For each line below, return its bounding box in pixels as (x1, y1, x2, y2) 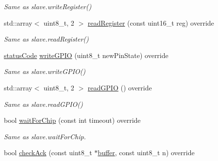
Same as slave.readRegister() (4, 34, 89, 44)
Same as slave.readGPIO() (4, 99, 83, 109)
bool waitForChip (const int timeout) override (4, 115, 141, 125)
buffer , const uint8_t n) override (98, 147, 195, 158)
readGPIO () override (87, 82, 152, 92)
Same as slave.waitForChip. (4, 131, 86, 141)
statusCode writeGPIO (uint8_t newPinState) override (4, 50, 168, 60)
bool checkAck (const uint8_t (4, 147, 92, 158)
